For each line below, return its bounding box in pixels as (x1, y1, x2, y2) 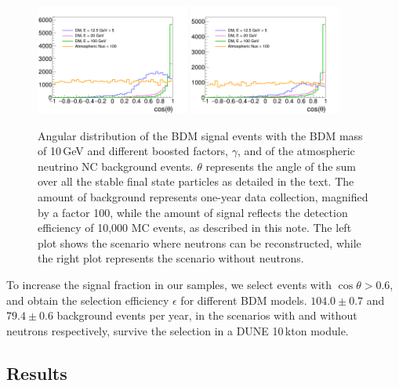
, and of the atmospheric (237, 143, 355, 159)
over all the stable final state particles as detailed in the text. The (38, 173, 354, 190)
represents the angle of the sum (205, 157, 357, 174)
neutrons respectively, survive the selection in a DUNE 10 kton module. (6, 322, 349, 338)
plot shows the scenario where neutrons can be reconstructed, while (38, 234, 361, 251)
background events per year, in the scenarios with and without (56, 307, 357, 324)
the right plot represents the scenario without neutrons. (38, 250, 304, 266)
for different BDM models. (180, 291, 307, 308)
